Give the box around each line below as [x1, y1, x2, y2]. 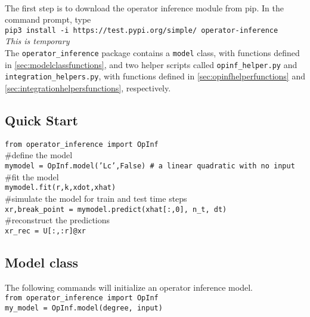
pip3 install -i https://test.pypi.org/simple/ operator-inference [5, 26, 278, 35]
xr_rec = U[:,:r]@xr [5, 226, 86, 235]
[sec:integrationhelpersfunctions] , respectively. [5, 82, 171, 94]
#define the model [5, 149, 73, 161]
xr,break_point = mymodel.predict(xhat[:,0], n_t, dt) [5, 205, 227, 214]
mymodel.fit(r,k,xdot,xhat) [5, 183, 116, 192]
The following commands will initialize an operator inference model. [5, 281, 253, 293]
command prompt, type [5, 13, 91, 26]
